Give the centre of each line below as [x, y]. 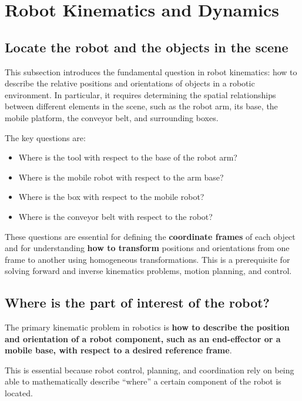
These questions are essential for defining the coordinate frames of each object [150, 236]
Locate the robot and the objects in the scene [147, 47]
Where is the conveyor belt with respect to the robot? [115, 216]
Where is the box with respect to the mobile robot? [111, 197]
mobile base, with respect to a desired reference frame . [118, 350]
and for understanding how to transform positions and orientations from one [147, 248]
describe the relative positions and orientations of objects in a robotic [130, 83]
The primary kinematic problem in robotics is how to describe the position [147, 327]
